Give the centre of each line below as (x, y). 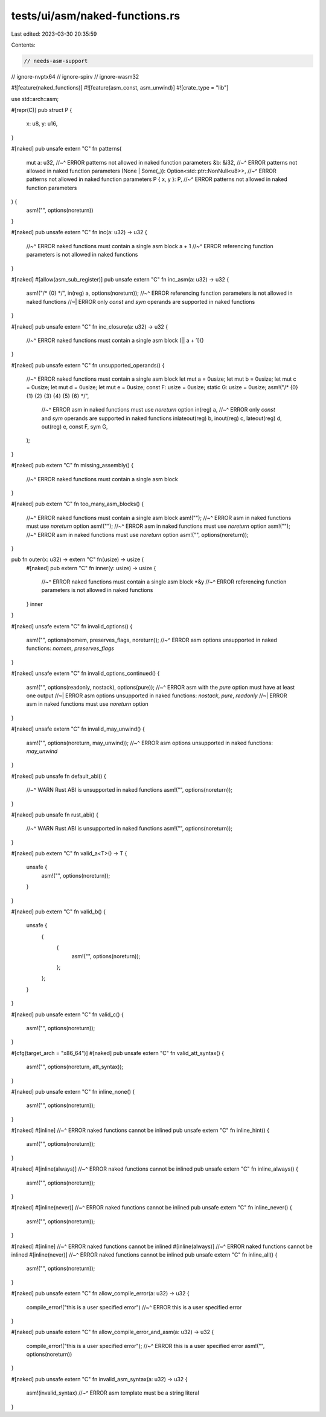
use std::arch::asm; (35, 99)
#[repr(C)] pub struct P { (42, 110)
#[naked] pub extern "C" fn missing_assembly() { (72, 465)
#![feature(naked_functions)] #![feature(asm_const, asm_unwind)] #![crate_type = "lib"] (120, 88)
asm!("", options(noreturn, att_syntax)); (75, 1067)
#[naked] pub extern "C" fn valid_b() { (58, 912)
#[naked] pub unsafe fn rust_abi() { (55, 815)
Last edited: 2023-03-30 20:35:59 (54, 34)
